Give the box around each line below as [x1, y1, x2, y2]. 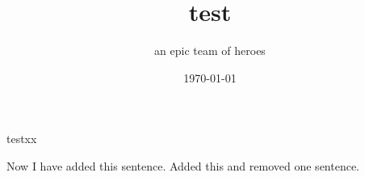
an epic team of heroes [154, 42, 266, 59]
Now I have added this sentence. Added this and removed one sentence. [6, 157, 360, 174]
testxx [6, 130, 37, 147]
